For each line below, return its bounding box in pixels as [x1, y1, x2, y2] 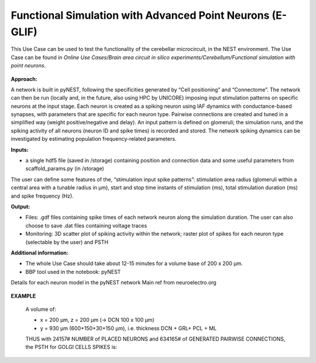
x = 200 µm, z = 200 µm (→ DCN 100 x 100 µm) [40, 317, 154, 324]
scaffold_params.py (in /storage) [25, 165, 105, 172]
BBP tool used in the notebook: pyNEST [25, 268, 121, 275]
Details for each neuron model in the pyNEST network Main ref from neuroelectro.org [11, 279, 217, 286]
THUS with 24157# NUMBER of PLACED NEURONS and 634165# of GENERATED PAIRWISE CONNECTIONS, [25, 335, 286, 342]
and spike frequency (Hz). [11, 192, 74, 199]
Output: [11, 203, 30, 210]
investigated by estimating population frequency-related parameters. [11, 135, 177, 143]
